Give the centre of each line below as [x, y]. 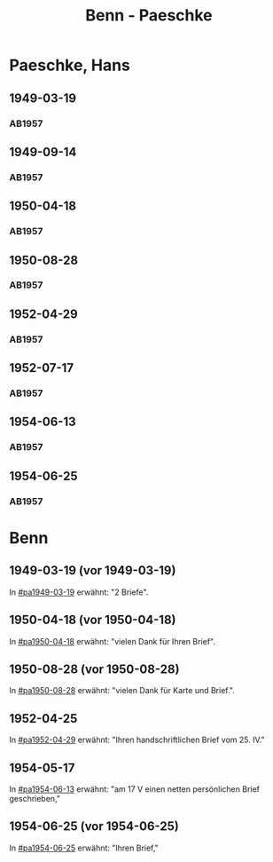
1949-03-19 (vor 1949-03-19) [93, 570]
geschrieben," [35, 798]
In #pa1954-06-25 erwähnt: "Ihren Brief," [84, 848]
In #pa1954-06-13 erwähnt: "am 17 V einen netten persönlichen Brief [134, 789]
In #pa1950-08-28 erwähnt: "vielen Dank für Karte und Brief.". [122, 691]
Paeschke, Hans [70, 65]
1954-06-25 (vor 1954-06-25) [94, 826]
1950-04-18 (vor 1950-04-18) [93, 620]
